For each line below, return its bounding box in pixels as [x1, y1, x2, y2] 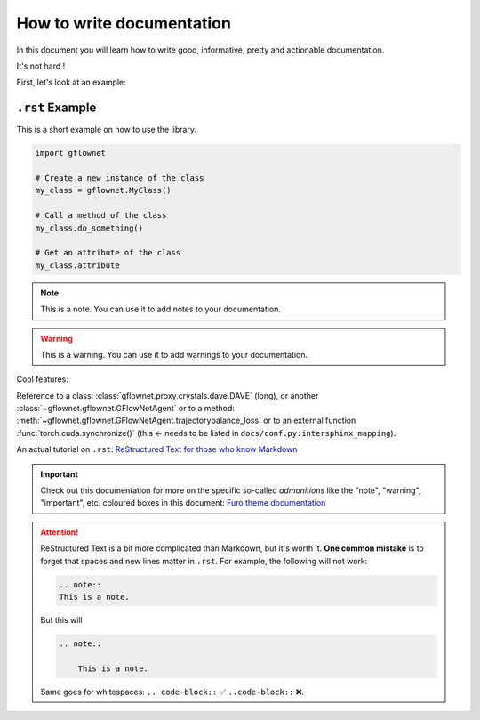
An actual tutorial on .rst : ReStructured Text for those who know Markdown [16, 444, 298, 455]
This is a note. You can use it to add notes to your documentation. [40, 303, 282, 315]
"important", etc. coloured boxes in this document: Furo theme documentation [40, 498, 326, 508]
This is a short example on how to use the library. [16, 125, 197, 135]
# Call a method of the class [35, 210, 167, 221]
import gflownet [35, 148, 107, 158]
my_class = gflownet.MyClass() [35, 185, 172, 196]
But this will [40, 614, 84, 625]
